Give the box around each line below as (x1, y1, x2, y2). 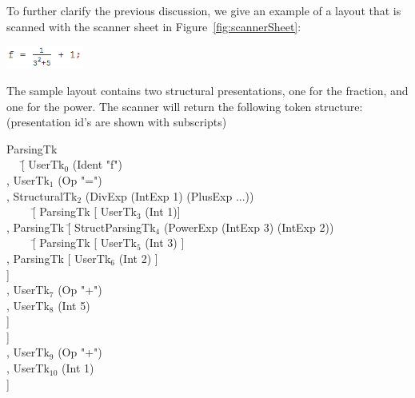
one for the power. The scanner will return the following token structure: (6, 98, 363, 114)
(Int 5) (58, 297, 90, 313)
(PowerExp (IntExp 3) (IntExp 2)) (163, 218, 334, 235)
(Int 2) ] (118, 249, 158, 266)
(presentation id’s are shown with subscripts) (6, 113, 227, 130)
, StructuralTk (6, 187, 78, 204)
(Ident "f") (72, 156, 122, 173)
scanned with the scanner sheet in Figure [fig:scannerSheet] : (6, 18, 301, 34)
